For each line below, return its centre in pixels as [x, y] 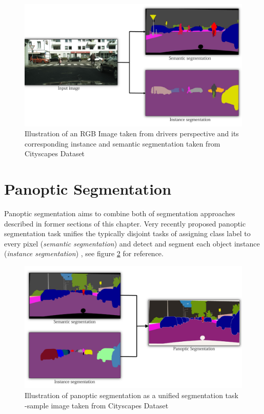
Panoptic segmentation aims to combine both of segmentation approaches [120, 213]
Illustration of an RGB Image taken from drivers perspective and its [132, 133]
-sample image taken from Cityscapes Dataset [97, 405]
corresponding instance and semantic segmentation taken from [123, 143]
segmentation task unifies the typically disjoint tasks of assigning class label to [127, 233]
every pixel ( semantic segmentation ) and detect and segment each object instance [132, 243]
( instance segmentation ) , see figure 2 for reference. [84, 253]
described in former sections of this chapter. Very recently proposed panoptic [125, 223]
